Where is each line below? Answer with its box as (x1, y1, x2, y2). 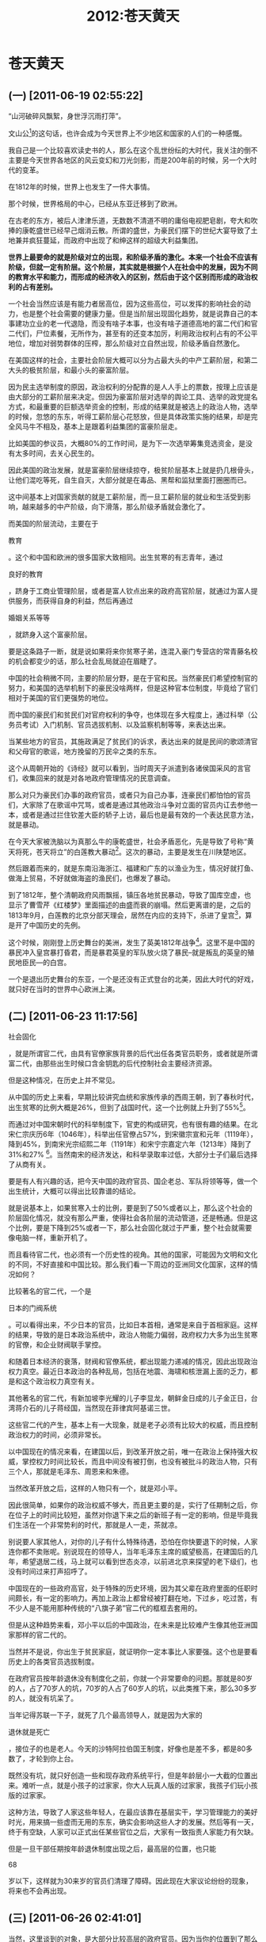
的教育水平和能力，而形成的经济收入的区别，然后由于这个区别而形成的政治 (8, 272, 251, 281)
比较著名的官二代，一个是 (8, 1286, 92, 1295)
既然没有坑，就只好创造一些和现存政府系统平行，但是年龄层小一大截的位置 (8, 1770, 251, 1780)
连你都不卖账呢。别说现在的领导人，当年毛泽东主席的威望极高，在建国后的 (8, 1547, 251, 1556)
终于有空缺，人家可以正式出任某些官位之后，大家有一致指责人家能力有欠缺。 (8, 1827, 258, 1837)
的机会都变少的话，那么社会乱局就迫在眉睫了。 (8, 656, 161, 666)
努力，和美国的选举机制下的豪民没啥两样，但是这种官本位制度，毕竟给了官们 (8, 683, 258, 692)
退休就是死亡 (8, 1726, 50, 1736)
